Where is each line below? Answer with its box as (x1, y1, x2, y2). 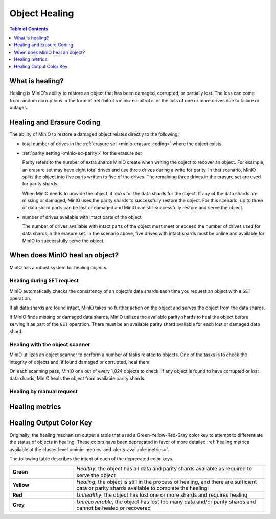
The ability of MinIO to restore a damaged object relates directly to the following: (9, 131, 179, 137)
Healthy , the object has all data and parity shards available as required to (76, 465, 252, 472)
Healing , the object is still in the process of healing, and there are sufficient (76, 478, 257, 485)
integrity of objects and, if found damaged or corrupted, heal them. (9, 359, 151, 365)
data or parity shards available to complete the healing (76, 484, 208, 491)
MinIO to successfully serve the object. (22, 238, 105, 244)
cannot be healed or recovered (76, 504, 151, 511)
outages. (9, 105, 28, 111)
